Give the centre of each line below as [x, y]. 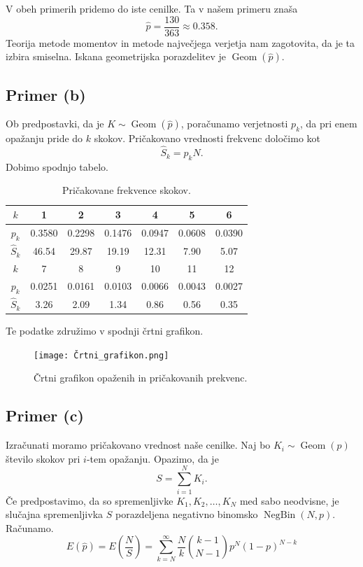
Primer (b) [46, 94]
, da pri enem [329, 124]
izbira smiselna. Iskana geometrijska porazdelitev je [116, 56]
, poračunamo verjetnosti [234, 124]
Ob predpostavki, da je [55, 124]
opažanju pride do [44, 138]
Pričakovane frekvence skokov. [127, 190]
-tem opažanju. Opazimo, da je [152, 458]
